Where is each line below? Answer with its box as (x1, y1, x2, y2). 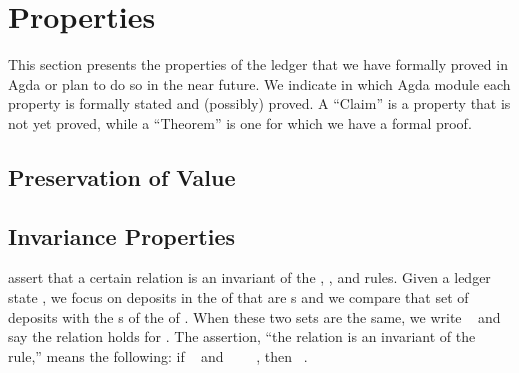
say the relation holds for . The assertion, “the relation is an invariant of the (8, 326, 476, 347)
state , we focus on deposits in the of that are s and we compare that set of (8, 287, 469, 308)
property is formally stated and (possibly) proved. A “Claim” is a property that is (8, 93, 511, 114)
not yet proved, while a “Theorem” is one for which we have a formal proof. (8, 112, 472, 133)
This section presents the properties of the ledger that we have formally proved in (8, 54, 508, 75)
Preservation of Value (8, 161, 236, 192)
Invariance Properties (8, 220, 236, 251)
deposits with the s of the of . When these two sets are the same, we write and (8, 306, 501, 327)
